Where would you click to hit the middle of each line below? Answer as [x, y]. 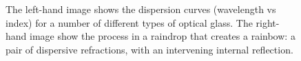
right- [268, 22]
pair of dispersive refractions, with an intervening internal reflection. [149, 49]
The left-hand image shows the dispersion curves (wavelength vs [141, 9]
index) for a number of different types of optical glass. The [129, 22]
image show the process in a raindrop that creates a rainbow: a [163, 36]
